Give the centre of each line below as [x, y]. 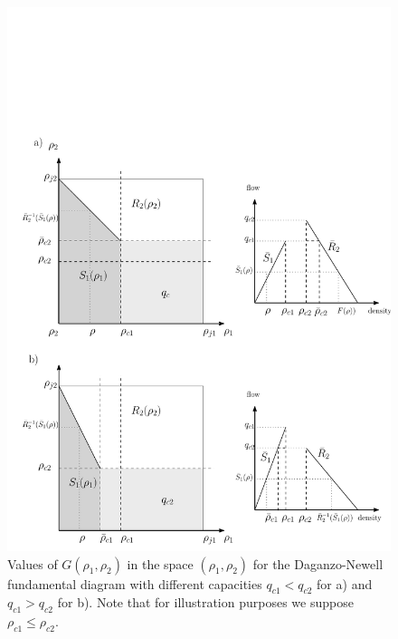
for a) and [345, 583]
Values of [33, 563]
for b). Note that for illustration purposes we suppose [205, 602]
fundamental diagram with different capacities [135, 583]
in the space [160, 563]
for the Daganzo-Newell [318, 563]
